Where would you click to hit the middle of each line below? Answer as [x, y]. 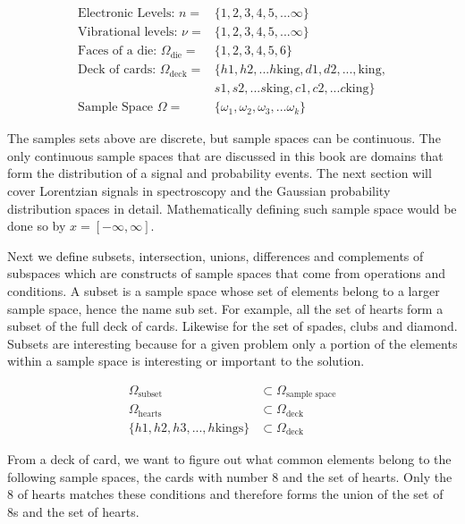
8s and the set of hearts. [73, 511]
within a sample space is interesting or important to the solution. [186, 361]
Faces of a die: [118, 51]
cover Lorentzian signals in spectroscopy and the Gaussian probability [199, 190]
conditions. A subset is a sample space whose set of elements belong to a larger [224, 290]
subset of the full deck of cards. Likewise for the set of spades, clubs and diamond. [232, 326]
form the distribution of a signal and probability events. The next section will [220, 173]
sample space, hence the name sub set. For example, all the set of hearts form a [225, 308]
